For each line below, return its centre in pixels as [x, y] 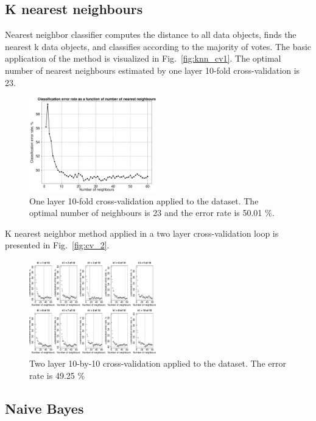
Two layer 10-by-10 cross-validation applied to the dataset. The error [158, 363]
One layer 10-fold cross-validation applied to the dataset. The [144, 200]
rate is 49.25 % [57, 375]
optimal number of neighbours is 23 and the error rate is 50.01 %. [152, 213]
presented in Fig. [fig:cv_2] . [57, 245]
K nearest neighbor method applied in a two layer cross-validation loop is [142, 233]
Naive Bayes [44, 408]
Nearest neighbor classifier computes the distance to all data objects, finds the [151, 34]
